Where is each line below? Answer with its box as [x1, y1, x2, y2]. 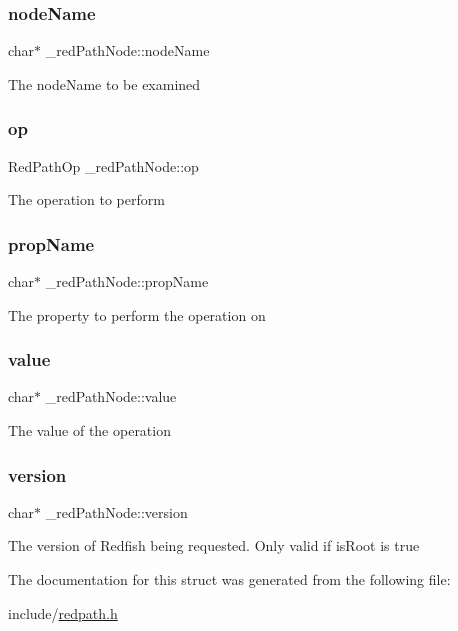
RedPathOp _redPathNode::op [8, 155, 199, 176]
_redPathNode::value [45, 386, 177, 407]
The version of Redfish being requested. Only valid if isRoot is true [8, 535, 420, 556]
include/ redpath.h [8, 602, 118, 623]
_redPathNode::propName [45, 271, 209, 292]
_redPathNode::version [45, 501, 188, 522]
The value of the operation [8, 420, 171, 441]
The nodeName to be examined [8, 73, 201, 94]
